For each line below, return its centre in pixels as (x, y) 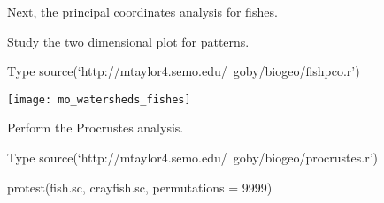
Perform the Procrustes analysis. (96, 128)
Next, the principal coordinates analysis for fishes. (142, 11)
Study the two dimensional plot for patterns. (128, 41)
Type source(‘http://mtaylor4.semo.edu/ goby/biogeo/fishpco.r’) (184, 71)
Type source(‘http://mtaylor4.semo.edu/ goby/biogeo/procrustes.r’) (192, 158)
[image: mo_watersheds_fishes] (99, 99)
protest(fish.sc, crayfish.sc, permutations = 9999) (140, 187)
